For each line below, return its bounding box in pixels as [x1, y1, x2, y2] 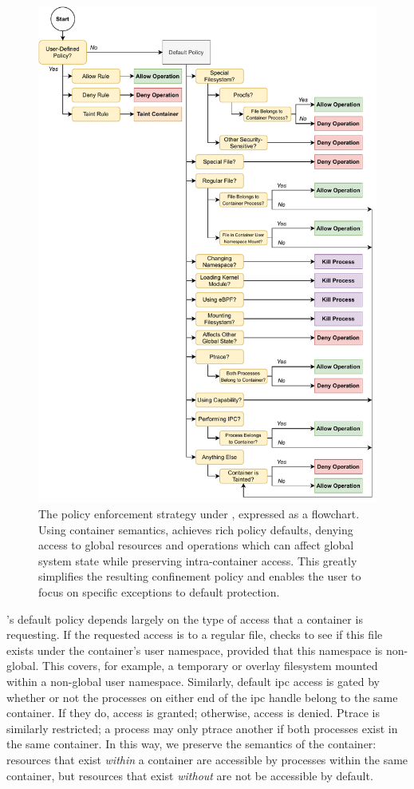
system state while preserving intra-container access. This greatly [38, 552, 357, 569]
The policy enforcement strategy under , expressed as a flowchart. [38, 506, 360, 521]
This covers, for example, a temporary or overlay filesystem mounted [42, 657, 378, 674]
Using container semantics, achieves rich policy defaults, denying [38, 521, 353, 537]
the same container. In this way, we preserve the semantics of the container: [6, 735, 377, 752]
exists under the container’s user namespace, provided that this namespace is [6, 641, 383, 658]
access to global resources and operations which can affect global [38, 537, 354, 553]
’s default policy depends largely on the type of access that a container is [6, 610, 363, 627]
